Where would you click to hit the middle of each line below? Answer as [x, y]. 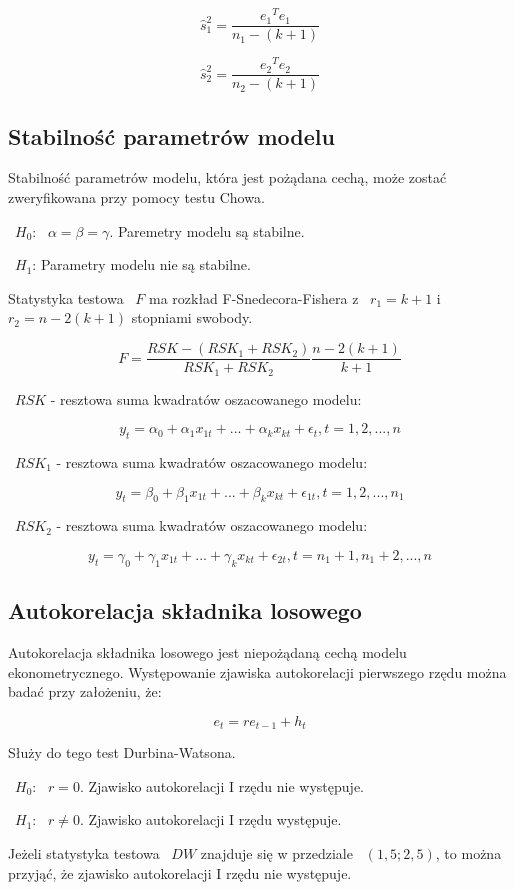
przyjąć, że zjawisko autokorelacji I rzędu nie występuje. [180, 872]
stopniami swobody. [192, 317]
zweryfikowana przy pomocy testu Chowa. [136, 197]
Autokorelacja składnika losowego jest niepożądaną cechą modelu [207, 651]
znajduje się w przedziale [276, 852]
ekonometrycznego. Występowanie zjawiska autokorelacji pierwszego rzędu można [257, 671]
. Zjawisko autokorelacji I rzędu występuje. [210, 819]
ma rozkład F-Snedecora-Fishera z [253, 297]
